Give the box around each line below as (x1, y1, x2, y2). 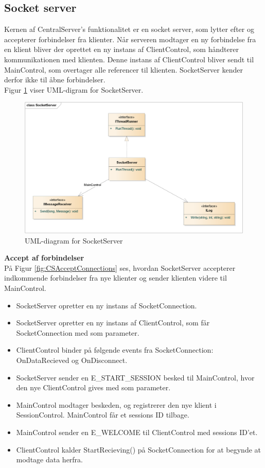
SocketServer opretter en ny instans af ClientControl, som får (16, 317, 210, 328)
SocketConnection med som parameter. (16, 327, 139, 338)
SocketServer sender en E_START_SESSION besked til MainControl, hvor (16, 372, 255, 383)
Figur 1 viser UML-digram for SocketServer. (4, 84, 144, 95)
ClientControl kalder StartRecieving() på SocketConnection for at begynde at (16, 444, 261, 455)
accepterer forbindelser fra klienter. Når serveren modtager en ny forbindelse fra (4, 33, 256, 44)
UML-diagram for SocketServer (25, 235, 123, 246)
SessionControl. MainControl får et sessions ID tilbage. (16, 409, 189, 420)
